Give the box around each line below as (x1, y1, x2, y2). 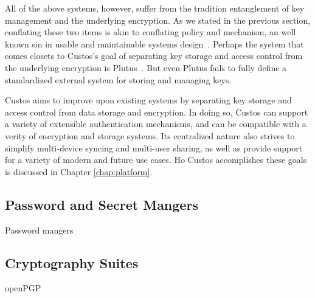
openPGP (5, 282, 41, 294)
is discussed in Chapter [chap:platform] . (5, 165, 153, 178)
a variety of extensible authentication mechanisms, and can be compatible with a (5, 117, 306, 130)
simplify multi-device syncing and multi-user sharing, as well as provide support (5, 141, 303, 154)
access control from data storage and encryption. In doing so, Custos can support (5, 105, 308, 118)
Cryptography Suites (5, 253, 139, 272)
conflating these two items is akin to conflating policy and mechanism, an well (5, 26, 296, 38)
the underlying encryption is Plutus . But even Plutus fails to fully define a (5, 61, 287, 74)
